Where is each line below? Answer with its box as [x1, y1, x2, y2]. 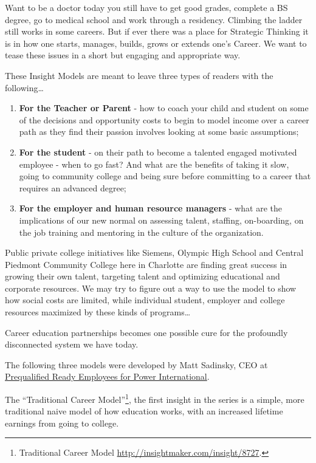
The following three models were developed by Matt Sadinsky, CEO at [5, 358, 268, 371]
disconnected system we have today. [5, 338, 139, 351]
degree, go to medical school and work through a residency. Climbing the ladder [5, 13, 303, 26]
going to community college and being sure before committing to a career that [19, 170, 311, 182]
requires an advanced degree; [19, 181, 126, 194]
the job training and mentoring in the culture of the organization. [19, 225, 264, 238]
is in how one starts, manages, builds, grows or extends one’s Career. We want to [5, 36, 307, 49]
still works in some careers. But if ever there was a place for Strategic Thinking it [5, 25, 309, 38]
